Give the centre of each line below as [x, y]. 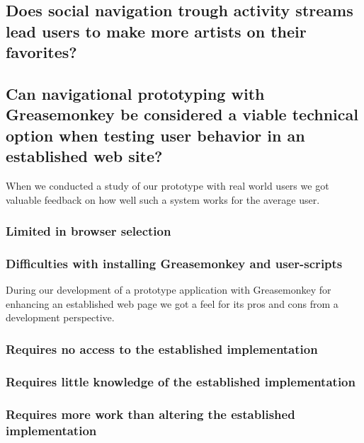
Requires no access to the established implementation [162, 349]
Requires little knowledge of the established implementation [181, 381]
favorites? [41, 52]
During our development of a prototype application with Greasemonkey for [169, 290]
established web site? [84, 156]
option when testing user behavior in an [155, 135]
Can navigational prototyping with [135, 93]
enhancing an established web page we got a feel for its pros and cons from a [172, 303]
